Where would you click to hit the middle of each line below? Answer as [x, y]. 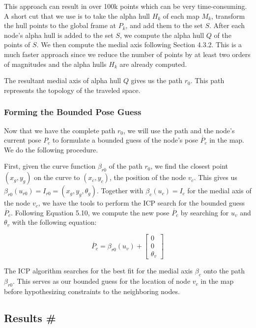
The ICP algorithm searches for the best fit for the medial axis [99, 271]
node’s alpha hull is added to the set [59, 35]
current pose [23, 140]
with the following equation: [54, 222]
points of [17, 45]
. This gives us [215, 177]
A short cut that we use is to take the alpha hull [77, 15]
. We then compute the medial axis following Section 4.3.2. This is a [139, 45]
